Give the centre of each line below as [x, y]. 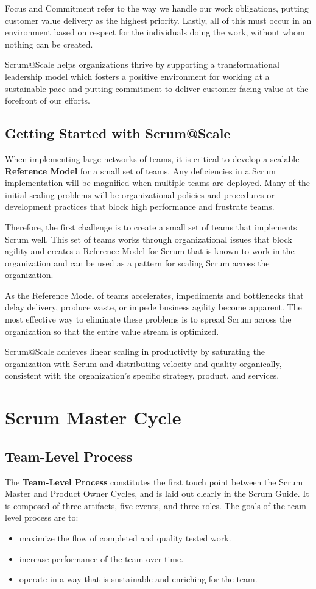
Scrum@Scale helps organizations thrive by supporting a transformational [142, 64]
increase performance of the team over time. [101, 558]
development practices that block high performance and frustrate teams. [140, 206]
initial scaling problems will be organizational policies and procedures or [140, 194]
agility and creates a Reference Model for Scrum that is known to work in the [150, 251]
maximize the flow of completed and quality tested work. [125, 538]
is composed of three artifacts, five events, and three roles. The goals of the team [156, 505]
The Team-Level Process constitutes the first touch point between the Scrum [154, 481]
